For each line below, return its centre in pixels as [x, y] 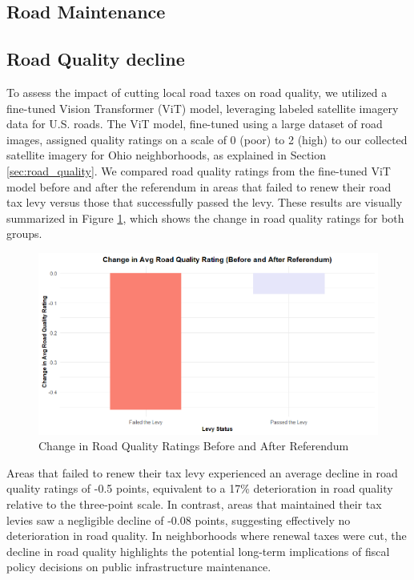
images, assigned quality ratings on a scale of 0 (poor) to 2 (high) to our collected [207, 139]
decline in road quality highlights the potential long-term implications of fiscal [198, 551]
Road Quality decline [96, 59]
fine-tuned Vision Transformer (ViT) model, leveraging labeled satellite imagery [203, 108]
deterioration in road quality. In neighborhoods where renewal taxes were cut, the [207, 536]
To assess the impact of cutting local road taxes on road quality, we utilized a [197, 92]
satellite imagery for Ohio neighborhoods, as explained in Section [166, 155]
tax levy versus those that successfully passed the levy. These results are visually [205, 202]
